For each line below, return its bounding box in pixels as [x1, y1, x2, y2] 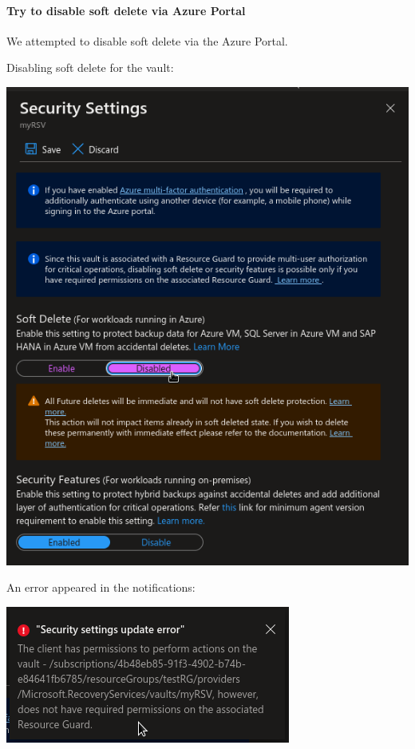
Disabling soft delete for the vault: [6, 59, 174, 76]
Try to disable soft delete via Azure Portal [6, 2, 246, 18]
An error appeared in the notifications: [6, 579, 196, 596]
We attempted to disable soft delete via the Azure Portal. [6, 32, 288, 49]
